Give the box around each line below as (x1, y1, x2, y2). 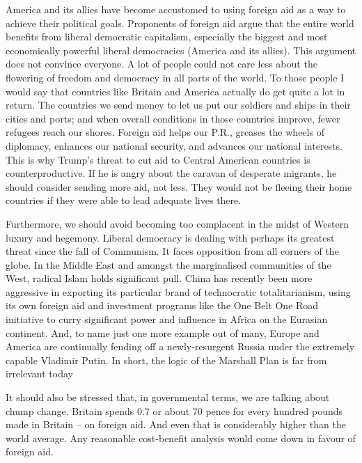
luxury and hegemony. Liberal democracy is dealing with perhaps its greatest (6, 230, 335, 244)
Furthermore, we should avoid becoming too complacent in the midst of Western (6, 216, 349, 230)
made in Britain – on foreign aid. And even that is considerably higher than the (6, 417, 346, 432)
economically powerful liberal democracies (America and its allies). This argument (6, 42, 356, 57)
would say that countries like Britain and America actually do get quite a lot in (6, 84, 345, 98)
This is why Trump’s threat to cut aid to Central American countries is (6, 152, 310, 166)
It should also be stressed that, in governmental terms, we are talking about (6, 390, 330, 405)
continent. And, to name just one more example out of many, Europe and (6, 325, 320, 340)
